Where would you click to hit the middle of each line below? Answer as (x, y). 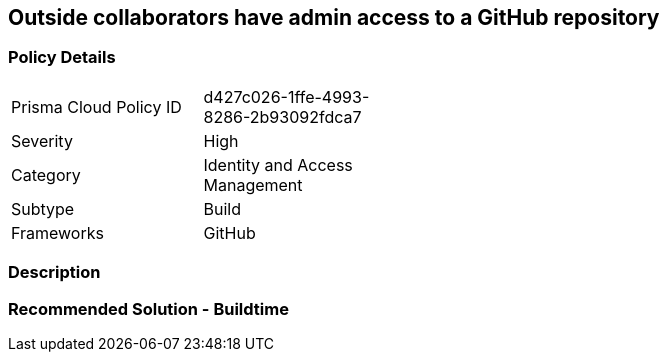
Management (253, 184)
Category (46, 174)
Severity (42, 140)
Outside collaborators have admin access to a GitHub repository (334, 17)
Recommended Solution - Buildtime (148, 308)
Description (54, 272)
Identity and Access (278, 164)
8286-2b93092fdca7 (282, 116)
